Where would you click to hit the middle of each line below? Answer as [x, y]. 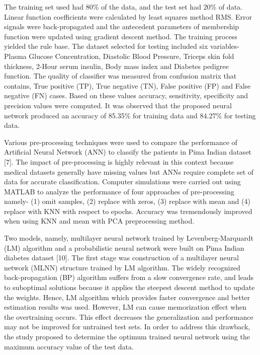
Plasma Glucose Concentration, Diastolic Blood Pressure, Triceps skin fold [119, 56]
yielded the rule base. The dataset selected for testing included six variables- [122, 46]
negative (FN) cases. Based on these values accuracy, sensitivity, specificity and [126, 95]
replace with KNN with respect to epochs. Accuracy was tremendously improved [128, 211]
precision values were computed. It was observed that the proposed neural [118, 105]
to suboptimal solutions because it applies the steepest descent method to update [129, 287]
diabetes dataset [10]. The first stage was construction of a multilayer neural [121, 258]
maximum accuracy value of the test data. [69, 346]
